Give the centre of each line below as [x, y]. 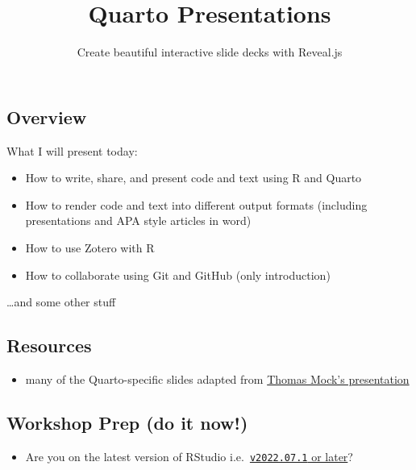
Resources [49, 345]
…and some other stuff [61, 302]
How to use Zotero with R [90, 247]
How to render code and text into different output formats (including [196, 204]
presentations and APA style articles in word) [138, 220]
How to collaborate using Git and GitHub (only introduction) [178, 275]
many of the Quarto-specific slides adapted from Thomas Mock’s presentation [217, 378]
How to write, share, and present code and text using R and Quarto [193, 178]
